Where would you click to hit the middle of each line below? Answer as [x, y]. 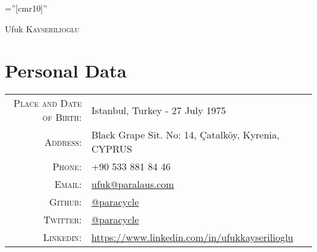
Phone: [67, 167]
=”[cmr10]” [26, 8]
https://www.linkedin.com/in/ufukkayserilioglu [193, 237]
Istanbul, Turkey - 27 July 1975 [159, 110]
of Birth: [62, 117]
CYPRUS [112, 149]
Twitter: [63, 220]
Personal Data [66, 70]
